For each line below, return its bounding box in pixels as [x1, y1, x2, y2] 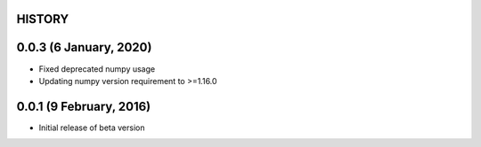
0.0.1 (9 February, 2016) [16, 98, 151, 114]
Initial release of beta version [38, 122, 145, 133]
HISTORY [16, 12, 69, 27]
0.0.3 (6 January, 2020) [16, 40, 152, 55]
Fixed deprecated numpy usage [38, 63, 156, 74]
